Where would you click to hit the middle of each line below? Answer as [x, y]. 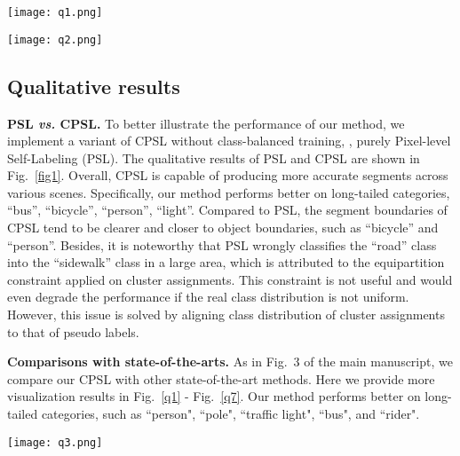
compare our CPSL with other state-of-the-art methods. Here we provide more [221, 378]
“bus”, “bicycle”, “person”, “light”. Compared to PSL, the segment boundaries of [227, 210]
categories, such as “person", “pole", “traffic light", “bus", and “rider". [230, 414]
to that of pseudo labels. [73, 331]
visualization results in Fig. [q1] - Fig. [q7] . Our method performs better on [214, 396]
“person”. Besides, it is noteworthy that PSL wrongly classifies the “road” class [222, 244]
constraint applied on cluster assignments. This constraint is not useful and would [230, 279]
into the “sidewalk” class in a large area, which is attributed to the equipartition [226, 262]
